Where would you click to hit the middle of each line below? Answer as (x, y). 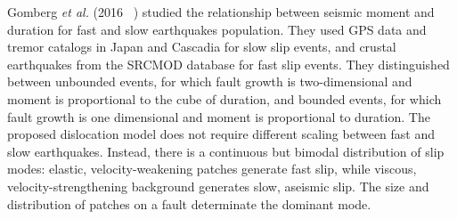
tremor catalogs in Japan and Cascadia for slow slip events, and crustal (202, 47)
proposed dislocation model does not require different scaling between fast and (221, 134)
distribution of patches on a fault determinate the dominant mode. (189, 203)
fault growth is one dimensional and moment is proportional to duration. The (219, 116)
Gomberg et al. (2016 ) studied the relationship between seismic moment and (221, 12)
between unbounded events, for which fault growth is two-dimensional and (210, 81)
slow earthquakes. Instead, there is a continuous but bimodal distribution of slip (226, 151)
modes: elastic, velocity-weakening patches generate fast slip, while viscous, (212, 169)
